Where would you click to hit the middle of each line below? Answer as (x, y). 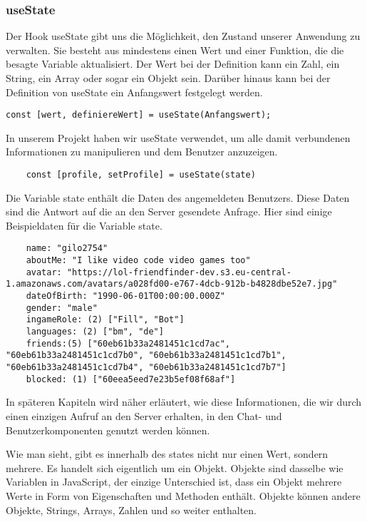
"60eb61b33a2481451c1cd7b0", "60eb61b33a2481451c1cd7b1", (146, 355)
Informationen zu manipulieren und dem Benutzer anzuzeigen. (142, 152)
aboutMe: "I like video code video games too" (138, 261)
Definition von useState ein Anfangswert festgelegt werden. (134, 92)
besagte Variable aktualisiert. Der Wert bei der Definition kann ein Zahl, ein (173, 64)
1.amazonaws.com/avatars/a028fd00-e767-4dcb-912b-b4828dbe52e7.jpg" (172, 284)
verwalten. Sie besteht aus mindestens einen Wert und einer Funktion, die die (175, 50)
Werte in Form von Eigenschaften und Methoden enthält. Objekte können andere (183, 495)
